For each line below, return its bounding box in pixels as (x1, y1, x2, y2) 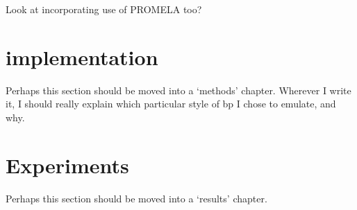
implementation (6, 42, 158, 71)
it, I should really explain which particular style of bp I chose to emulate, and (6, 96, 336, 111)
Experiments (6, 150, 129, 179)
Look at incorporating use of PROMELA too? (6, 2, 202, 16)
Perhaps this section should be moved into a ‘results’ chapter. (6, 191, 267, 205)
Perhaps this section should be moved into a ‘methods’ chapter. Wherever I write (6, 82, 351, 97)
